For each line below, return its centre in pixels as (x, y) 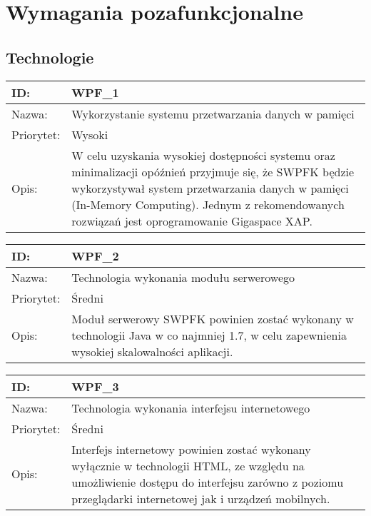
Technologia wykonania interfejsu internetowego (191, 408)
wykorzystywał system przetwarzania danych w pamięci (210, 188)
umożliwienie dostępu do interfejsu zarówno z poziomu (208, 482)
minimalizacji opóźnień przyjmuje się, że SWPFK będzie (213, 171)
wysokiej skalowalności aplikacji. (152, 351)
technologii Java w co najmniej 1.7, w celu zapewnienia (209, 335)
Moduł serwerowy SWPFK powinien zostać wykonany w (213, 318)
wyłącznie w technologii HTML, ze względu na (188, 465)
